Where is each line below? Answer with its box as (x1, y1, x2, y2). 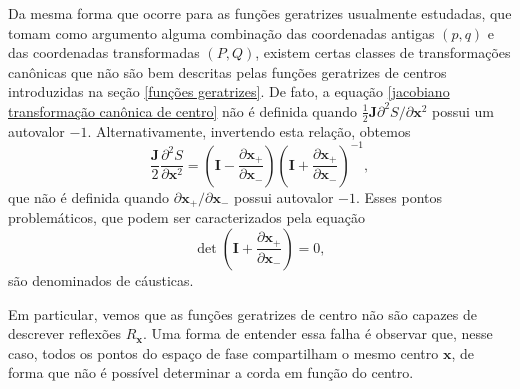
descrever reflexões (8, 323, 122, 344)
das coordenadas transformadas (8, 42, 200, 63)
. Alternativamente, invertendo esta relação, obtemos (87, 120, 411, 141)
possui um (431, 100, 494, 121)
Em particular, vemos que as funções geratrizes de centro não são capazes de (8, 303, 477, 324)
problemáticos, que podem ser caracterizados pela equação (8, 207, 365, 228)
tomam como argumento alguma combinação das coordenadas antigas (8, 22, 435, 43)
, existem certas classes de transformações (255, 42, 511, 63)
